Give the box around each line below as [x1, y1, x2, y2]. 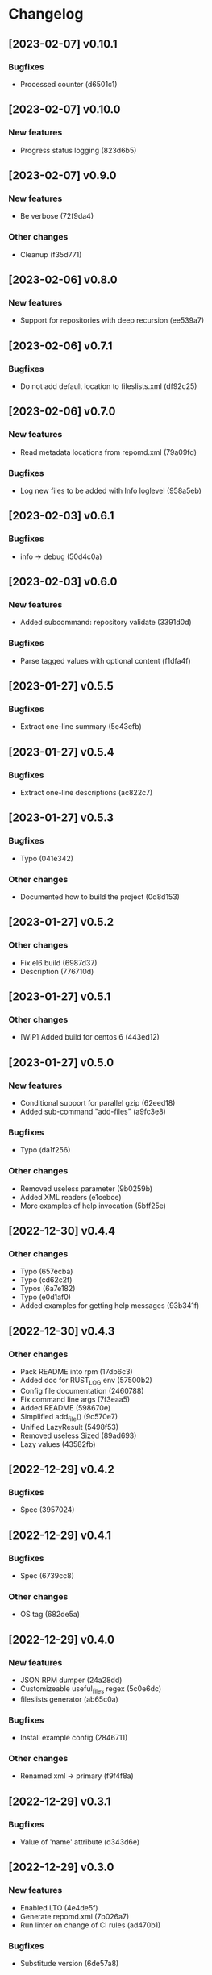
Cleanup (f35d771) [19, 249, 82, 259]
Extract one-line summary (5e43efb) [19, 722, 143, 731]
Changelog [8, 5, 84, 23]
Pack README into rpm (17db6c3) [19, 1366, 133, 1376]
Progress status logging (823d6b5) [19, 145, 137, 155]
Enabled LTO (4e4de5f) [19, 1902, 98, 1912]
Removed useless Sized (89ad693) [19, 1431, 137, 1440]
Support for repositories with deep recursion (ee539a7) [19, 315, 205, 325]
